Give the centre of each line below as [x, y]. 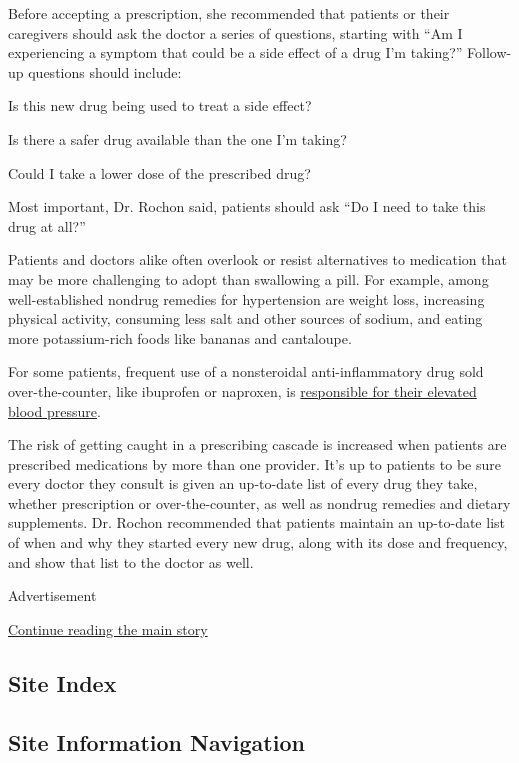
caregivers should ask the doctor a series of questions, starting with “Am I [235, 32]
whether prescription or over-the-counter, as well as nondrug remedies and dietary [259, 502]
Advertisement [52, 595]
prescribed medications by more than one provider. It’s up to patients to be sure [254, 463]
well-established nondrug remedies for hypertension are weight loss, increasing [246, 298]
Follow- [489, 52]
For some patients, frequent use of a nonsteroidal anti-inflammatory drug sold [246, 371]
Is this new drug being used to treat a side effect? [160, 105]
